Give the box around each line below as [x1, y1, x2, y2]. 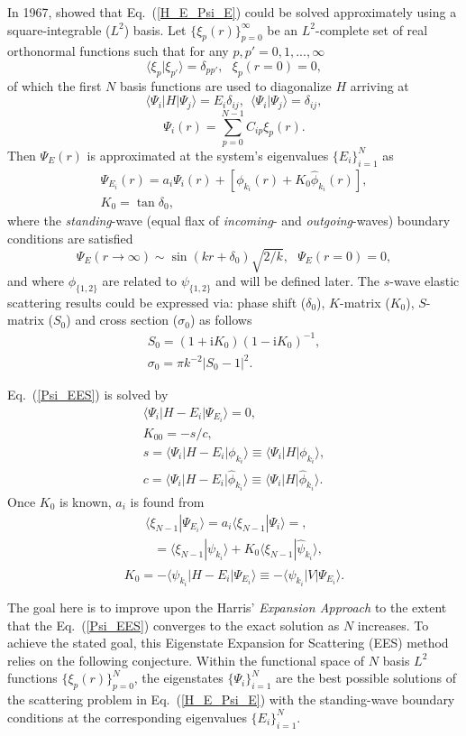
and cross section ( [75, 310, 178, 329]
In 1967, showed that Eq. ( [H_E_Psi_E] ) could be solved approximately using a [7, 3, 457, 21]
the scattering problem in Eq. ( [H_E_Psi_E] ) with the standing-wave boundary [7, 690, 455, 709]
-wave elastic [389, 271, 460, 290]
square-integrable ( [7, 20, 111, 39]
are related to [102, 271, 178, 290]
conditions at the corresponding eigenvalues [7, 707, 247, 726]
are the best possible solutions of [276, 668, 456, 687]
